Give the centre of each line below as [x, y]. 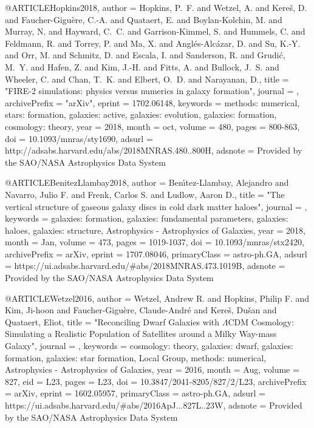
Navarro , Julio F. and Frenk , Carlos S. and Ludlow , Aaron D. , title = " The [145, 194]
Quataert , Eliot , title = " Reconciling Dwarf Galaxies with [112, 321]
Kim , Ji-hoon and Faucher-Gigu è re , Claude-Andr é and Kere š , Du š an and [141, 310]
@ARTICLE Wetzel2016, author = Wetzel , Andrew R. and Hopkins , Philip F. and [157, 298]
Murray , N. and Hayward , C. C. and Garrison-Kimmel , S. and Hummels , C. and [155, 31]
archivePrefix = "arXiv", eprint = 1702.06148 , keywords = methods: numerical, [152, 102]
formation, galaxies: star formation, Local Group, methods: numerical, [136, 357]
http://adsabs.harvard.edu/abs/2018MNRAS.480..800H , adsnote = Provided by [154, 150]
